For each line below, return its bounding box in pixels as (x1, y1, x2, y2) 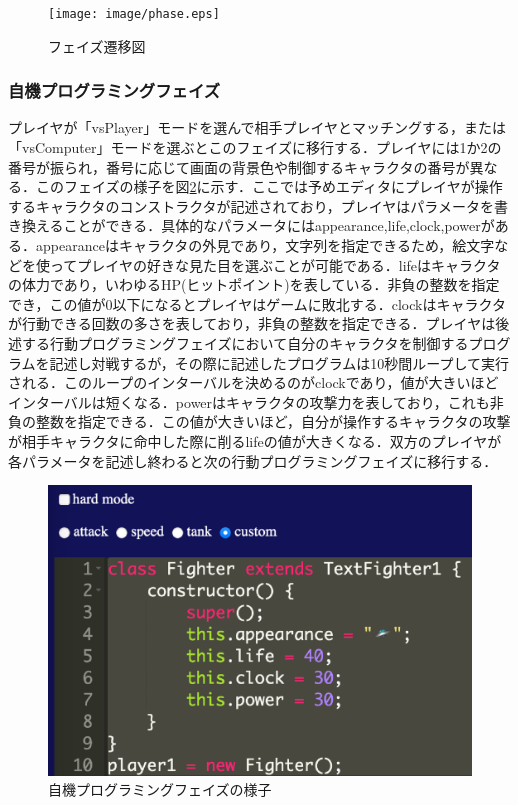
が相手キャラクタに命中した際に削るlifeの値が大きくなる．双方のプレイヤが (8, 430, 502, 451)
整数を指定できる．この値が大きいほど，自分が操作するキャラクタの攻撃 (35, 411, 511, 432)
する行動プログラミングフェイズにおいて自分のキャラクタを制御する (21, 333, 469, 353)
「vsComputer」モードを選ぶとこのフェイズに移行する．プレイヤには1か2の (8, 137, 502, 158)
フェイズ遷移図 (48, 35, 146, 56)
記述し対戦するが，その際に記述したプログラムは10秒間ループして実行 (49, 352, 510, 373)
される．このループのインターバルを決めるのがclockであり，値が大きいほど (8, 372, 499, 393)
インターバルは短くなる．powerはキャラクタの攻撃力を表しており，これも (8, 391, 490, 412)
